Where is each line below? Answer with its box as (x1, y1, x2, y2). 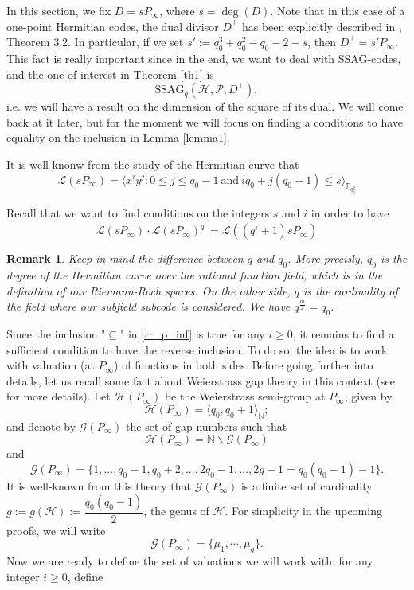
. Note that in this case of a (270, 2, 405, 18)
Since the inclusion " (6, 326, 106, 342)
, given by (344, 388, 393, 404)
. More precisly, (287, 250, 364, 267)
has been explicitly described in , (241, 18, 402, 34)
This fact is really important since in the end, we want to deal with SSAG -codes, (6, 49, 401, 66)
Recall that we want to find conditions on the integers (6, 204, 270, 221)
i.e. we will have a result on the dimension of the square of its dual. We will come (6, 98, 404, 115)
